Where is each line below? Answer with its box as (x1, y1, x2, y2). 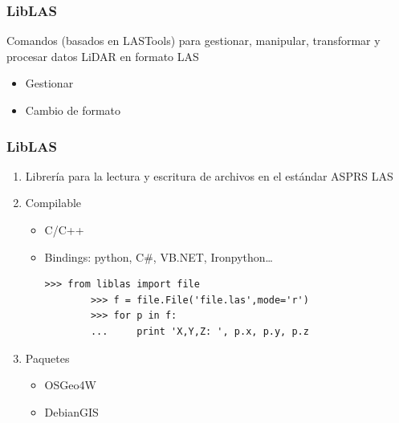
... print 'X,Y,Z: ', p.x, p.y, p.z (90, 325, 309, 337)
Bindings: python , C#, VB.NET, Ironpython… (44, 248, 273, 265)
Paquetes (25, 349, 70, 366)
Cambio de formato (25, 102, 121, 118)
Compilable (25, 194, 82, 211)
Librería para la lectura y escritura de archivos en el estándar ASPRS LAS (25, 167, 393, 184)
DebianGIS (44, 403, 99, 420)
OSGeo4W (44, 376, 96, 393)
